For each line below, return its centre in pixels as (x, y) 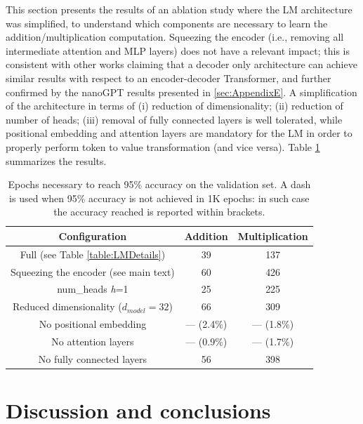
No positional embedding (93, 324)
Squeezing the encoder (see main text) (93, 271)
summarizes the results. (56, 160)
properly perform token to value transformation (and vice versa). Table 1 (163, 146)
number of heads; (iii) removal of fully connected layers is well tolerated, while (174, 119)
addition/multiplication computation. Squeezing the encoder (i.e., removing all (175, 37)
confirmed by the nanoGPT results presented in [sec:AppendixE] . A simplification (181, 92)
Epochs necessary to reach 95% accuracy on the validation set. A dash (159, 184)
